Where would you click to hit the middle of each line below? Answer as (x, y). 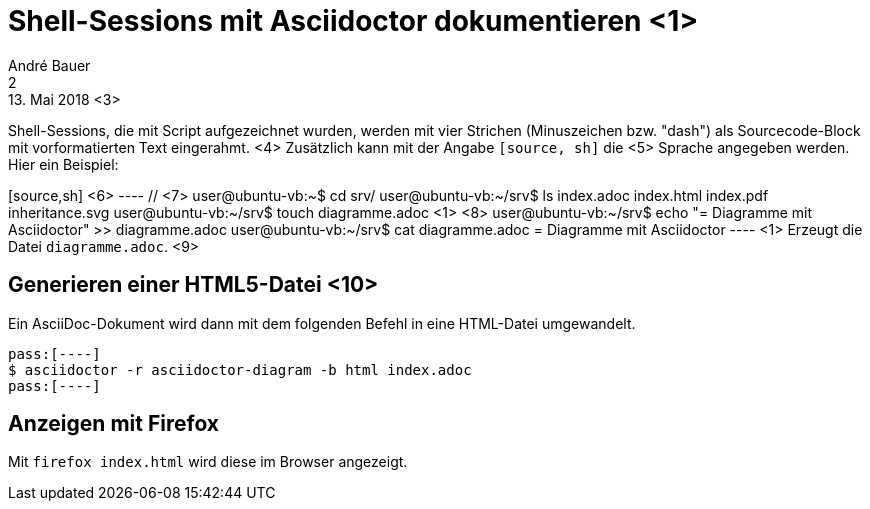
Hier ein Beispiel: (63, 164)
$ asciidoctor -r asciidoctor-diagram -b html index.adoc (240, 369)
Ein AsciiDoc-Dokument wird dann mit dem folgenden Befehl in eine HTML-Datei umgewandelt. (322, 323)
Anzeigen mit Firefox (114, 424)
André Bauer (49, 65)
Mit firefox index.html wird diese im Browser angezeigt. (208, 462)
